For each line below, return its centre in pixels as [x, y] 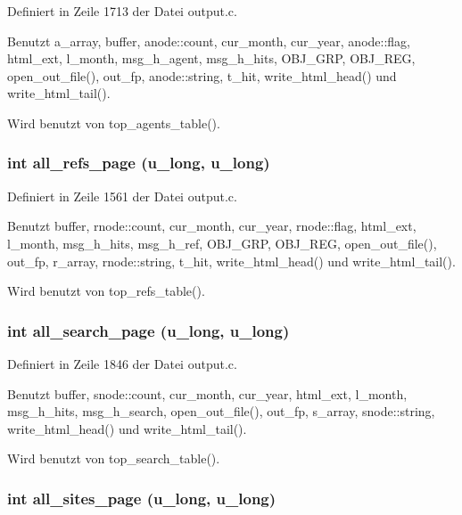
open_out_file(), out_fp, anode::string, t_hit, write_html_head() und [202, 75]
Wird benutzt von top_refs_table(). [106, 291]
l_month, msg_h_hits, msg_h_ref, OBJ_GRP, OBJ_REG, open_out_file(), [222, 243]
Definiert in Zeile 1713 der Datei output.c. [122, 11]
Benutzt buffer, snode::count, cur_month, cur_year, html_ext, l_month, [207, 393]
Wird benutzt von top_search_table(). [114, 458]
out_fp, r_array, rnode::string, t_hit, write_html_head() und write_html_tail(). [231, 261]
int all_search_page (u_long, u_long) [148, 330]
